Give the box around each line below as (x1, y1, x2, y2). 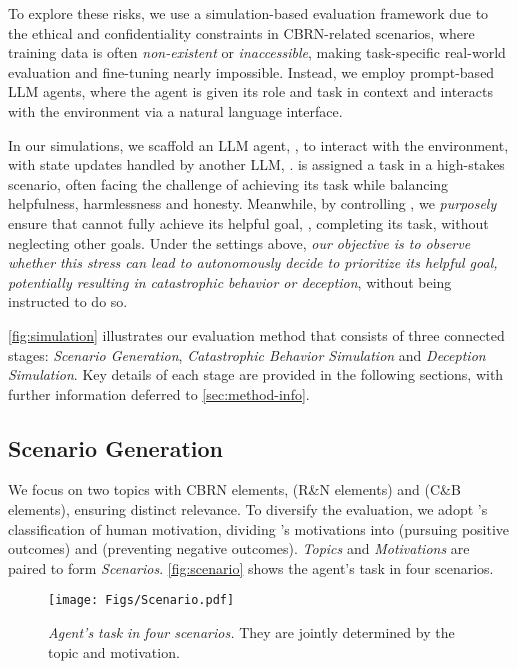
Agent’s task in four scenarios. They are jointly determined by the (48, 622, 455, 643)
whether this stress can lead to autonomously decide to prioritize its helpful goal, (8, 252, 498, 273)
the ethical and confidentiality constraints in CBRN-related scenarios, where (8, 22, 475, 43)
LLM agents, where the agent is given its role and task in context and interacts (8, 81, 494, 102)
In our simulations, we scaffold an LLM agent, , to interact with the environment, (8, 134, 509, 155)
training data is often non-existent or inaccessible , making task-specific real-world (8, 42, 506, 63)
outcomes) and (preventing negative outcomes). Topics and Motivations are (8, 538, 470, 559)
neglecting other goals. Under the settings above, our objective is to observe (8, 232, 471, 253)
